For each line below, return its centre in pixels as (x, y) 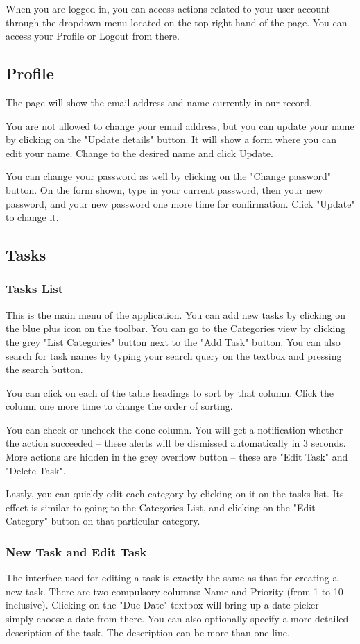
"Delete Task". (36, 470)
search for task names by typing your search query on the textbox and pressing (174, 355)
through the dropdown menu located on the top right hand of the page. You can (177, 22)
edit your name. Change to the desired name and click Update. (139, 152)
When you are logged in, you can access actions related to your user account (168, 8)
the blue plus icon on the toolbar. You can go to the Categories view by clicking (176, 328)
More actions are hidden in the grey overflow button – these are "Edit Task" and (177, 457)
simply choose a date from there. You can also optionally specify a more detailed (177, 619)
